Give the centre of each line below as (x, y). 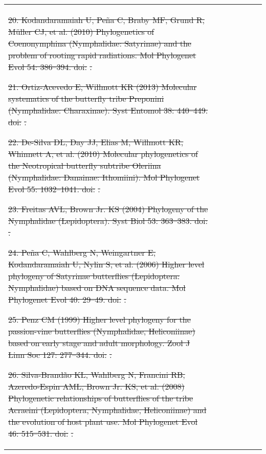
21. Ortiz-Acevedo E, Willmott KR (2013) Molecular (103, 87)
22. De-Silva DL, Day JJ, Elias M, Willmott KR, (96, 142)
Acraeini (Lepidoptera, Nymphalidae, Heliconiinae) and (107, 410)
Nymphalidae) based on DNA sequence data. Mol (97, 288)
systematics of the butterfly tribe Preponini (86, 98)
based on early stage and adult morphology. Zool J (99, 343)
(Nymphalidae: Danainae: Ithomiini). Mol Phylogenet (104, 177)
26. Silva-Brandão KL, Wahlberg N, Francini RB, (97, 374)
